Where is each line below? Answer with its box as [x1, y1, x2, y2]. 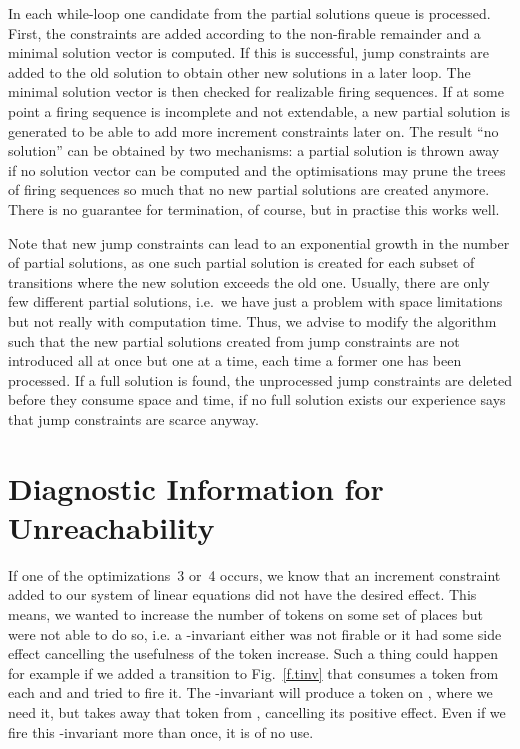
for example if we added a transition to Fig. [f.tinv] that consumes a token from [8, 662, 499, 683]
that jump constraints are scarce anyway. [8, 408, 259, 429]
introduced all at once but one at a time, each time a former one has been [8, 350, 462, 371]
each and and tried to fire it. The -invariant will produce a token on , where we [8, 682, 493, 703]
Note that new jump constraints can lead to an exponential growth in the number [8, 232, 510, 253]
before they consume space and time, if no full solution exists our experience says [8, 389, 506, 410]
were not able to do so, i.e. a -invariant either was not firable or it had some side [8, 623, 502, 644]
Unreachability [8, 506, 215, 547]
